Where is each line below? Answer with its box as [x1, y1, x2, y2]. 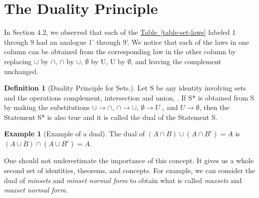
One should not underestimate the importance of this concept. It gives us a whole [4, 155, 254, 166]
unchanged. [4, 66, 38, 76]
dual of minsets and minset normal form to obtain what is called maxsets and [4, 175, 242, 185]
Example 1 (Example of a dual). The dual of [4, 128, 145, 139]
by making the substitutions [4, 102, 90, 112]
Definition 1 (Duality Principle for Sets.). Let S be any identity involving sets [4, 83, 246, 93]
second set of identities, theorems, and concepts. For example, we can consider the [4, 165, 256, 176]
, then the [199, 102, 230, 112]
